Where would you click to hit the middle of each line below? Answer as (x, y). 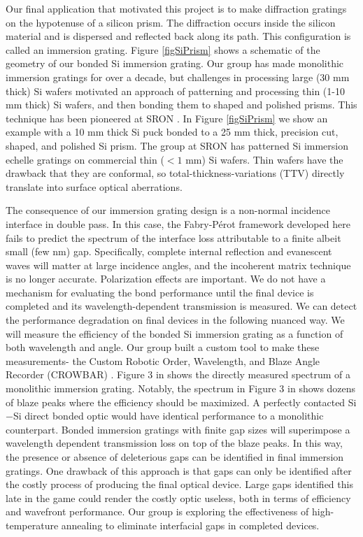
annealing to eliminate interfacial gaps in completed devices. (190, 525)
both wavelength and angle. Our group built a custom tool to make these (163, 347)
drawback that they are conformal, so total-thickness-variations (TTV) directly (175, 173)
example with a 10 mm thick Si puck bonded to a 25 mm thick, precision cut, (172, 132)
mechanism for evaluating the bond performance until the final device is (160, 292)
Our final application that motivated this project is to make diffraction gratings (176, 8)
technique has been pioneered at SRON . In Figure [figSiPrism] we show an (167, 118)
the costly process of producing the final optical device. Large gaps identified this (179, 484)
